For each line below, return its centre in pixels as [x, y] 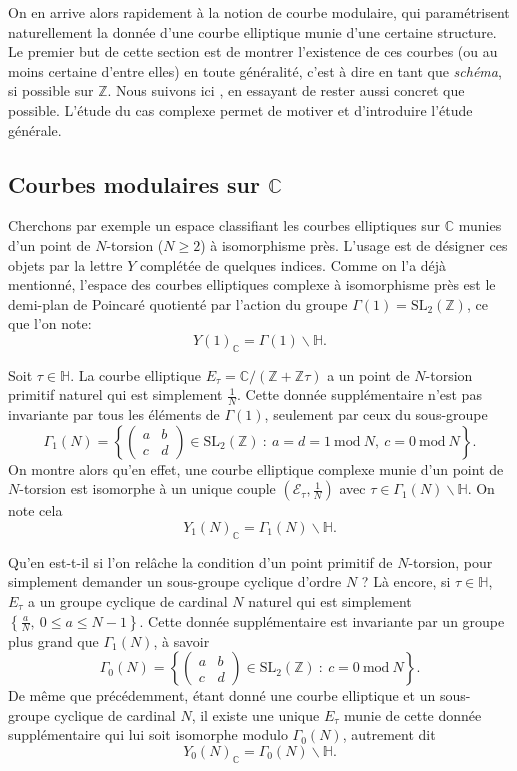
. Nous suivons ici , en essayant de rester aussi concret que [286, 90]
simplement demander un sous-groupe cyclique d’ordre [175, 581]
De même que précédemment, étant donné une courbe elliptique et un [222, 695]
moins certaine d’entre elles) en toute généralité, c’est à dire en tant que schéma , [255, 70]
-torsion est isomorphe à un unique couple [147, 488]
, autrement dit [389, 734]
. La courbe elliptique [136, 374]
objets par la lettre [65, 264]
